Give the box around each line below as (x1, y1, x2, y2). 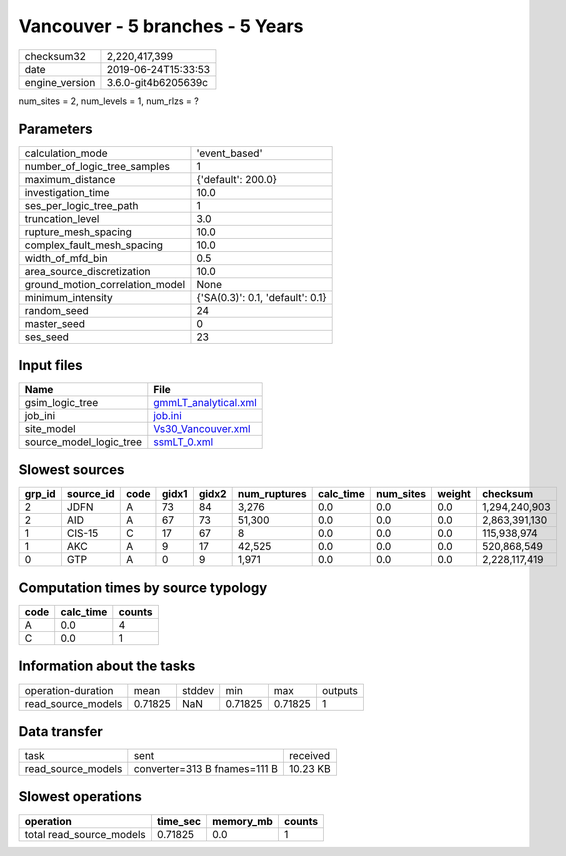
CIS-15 (66, 526, 99, 540)
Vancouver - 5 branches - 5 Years (18, 15, 304, 37)
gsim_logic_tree (24, 395, 99, 409)
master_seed (24, 317, 85, 331)
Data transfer (18, 723, 104, 740)
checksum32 (24, 49, 87, 63)
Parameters (18, 121, 93, 138)
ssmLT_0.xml (153, 435, 214, 449)
